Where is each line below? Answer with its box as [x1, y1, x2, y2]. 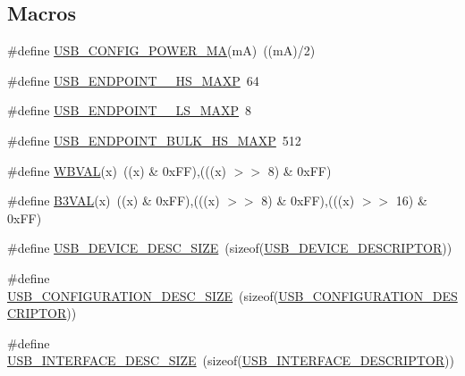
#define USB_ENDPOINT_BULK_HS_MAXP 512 [7, 130, 301, 149]
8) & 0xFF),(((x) [261, 191, 355, 210]
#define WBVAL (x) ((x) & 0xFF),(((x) [7, 161, 227, 180]
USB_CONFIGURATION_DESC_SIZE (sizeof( [7, 286, 279, 305]
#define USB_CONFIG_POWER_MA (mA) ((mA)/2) [7, 41, 316, 60]
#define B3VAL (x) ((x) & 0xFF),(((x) [7, 191, 220, 210]
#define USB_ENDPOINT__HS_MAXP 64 [7, 71, 259, 89]
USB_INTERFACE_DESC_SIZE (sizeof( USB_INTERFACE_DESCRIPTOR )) [7, 351, 454, 370]
